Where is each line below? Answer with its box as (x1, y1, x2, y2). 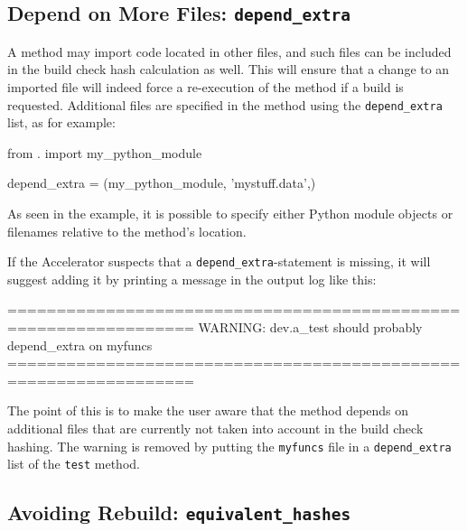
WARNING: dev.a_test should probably (198, 318, 423, 337)
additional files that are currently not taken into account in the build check (7, 419, 424, 437)
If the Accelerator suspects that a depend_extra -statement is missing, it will (7, 252, 431, 271)
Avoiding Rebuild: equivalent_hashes (7, 498, 351, 526)
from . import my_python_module (7, 143, 202, 162)
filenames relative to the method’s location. (7, 221, 247, 240)
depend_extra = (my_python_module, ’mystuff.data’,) (7, 173, 316, 192)
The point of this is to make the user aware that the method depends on (7, 401, 409, 420)
